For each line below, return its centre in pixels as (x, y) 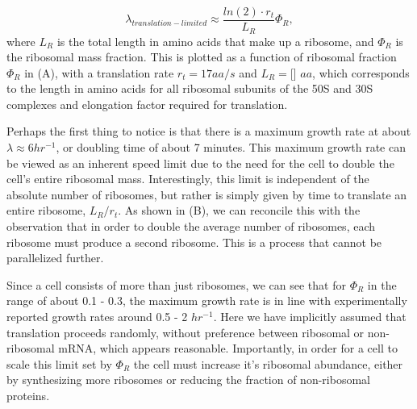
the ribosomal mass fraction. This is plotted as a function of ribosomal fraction (202, 57)
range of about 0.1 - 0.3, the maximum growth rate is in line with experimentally (207, 300)
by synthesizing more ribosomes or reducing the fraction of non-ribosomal (188, 380)
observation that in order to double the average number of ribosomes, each (191, 226)
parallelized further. (55, 258)
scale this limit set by (59, 363)
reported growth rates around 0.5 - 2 (97, 317)
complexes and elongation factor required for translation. (147, 104)
